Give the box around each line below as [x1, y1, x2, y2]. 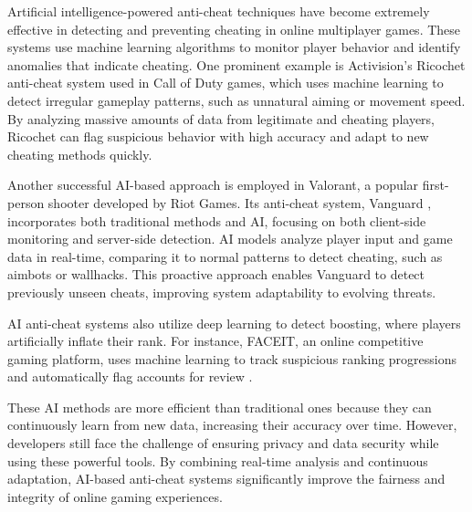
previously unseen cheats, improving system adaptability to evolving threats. [7, 282, 436, 301]
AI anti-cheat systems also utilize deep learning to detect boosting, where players [7, 313, 461, 332]
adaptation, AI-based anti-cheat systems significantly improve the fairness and [7, 469, 446, 488]
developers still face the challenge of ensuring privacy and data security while [7, 434, 439, 453]
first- [422, 175, 449, 194]
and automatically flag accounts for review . [7, 367, 253, 386]
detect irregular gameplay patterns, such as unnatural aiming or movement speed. [7, 90, 466, 110]
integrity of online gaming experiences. [7, 486, 223, 506]
